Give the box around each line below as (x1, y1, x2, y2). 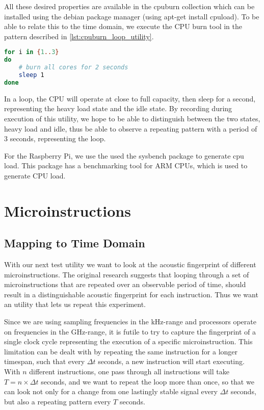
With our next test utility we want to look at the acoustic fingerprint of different (4, 259, 256, 270)
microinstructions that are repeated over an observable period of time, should (4, 279, 246, 290)
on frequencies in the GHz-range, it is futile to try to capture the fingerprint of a (4, 326, 256, 337)
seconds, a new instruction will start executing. (98, 356, 245, 367)
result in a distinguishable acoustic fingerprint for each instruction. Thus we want (4, 289, 258, 299)
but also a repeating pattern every (4, 396, 111, 406)
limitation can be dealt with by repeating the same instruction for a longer (4, 346, 238, 356)
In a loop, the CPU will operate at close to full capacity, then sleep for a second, (4, 93, 256, 104)
